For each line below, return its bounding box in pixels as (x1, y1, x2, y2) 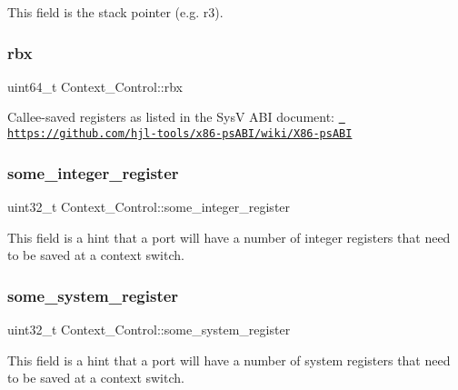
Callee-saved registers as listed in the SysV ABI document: (7, 107, 335, 126)
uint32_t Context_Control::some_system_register (7, 319, 291, 338)
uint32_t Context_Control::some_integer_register (7, 196, 291, 215)
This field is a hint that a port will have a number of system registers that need (7, 350, 451, 369)
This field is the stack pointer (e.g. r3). (7, 3, 224, 21)
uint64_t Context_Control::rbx (7, 76, 184, 95)
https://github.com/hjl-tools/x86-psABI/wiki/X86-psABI (7, 127, 353, 141)
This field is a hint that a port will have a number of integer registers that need (7, 227, 451, 246)
